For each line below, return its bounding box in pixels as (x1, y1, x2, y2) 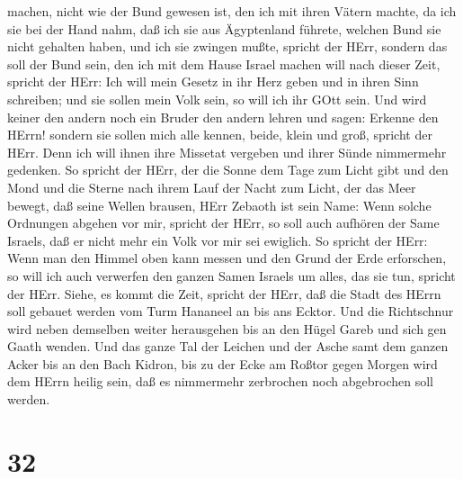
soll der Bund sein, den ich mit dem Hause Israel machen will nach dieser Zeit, (7, 54, 441, 73)
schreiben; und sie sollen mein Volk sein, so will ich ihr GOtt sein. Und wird (7, 89, 427, 108)
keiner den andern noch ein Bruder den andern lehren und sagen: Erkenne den (7, 107, 439, 126)
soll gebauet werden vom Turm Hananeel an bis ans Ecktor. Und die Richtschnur (7, 302, 454, 321)
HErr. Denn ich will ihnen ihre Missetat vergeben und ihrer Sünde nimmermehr (7, 142, 447, 161)
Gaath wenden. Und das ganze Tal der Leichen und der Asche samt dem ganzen (7, 337, 449, 356)
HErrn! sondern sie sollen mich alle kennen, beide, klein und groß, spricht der (7, 125, 432, 144)
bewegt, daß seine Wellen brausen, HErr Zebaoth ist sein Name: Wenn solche (7, 195, 432, 214)
